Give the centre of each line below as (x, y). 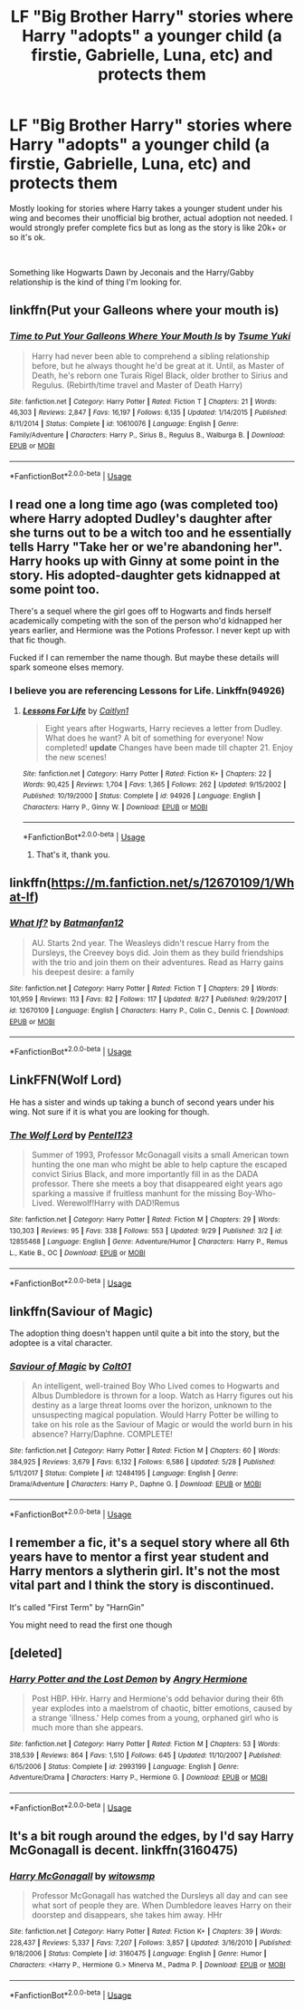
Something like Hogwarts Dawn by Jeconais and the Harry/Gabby (132, 272)
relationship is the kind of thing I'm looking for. (96, 282)
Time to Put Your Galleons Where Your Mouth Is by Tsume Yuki (150, 336)
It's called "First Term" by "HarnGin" (77, 1607)
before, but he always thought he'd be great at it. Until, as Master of (158, 365)
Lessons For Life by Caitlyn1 (76, 710)
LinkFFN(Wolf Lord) (66, 1080)
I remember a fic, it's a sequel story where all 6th (150, 1543)
